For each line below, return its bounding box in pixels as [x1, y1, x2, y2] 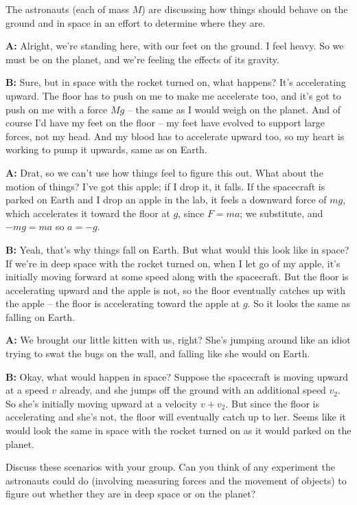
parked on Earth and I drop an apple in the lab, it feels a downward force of [5, 192, 327, 207]
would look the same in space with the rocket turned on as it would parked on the [5, 423, 352, 438]
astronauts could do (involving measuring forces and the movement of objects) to [5, 473, 347, 487]
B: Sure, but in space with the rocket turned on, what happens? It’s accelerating [5, 75, 346, 89]
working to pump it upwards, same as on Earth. [5, 142, 207, 157]
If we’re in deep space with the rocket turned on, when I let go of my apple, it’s [5, 256, 341, 270]
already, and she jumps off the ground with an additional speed [59, 383, 326, 397]
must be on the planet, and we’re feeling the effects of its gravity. [5, 52, 279, 66]
